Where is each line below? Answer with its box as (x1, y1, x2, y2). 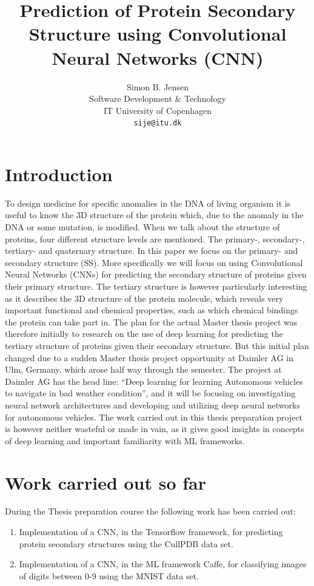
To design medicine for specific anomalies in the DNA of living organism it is (5, 196, 291, 209)
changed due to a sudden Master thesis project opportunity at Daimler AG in (5, 351, 293, 364)
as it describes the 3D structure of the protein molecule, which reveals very (5, 291, 284, 304)
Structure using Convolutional (28, 21, 287, 46)
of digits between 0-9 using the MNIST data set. (19, 569, 199, 582)
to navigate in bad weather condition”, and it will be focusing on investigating (5, 387, 296, 399)
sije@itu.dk (133, 119, 182, 128)
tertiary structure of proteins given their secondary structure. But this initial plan (5, 339, 309, 351)
